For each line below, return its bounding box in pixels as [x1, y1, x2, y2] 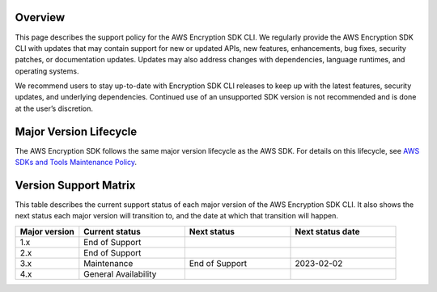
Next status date [295, 226, 360, 237]
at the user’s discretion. [15, 104, 93, 113]
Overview [15, 11, 66, 24]
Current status [83, 226, 141, 237]
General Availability [83, 268, 157, 279]
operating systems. [15, 66, 79, 76]
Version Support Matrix [15, 178, 136, 192]
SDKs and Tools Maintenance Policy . [15, 158, 138, 167]
